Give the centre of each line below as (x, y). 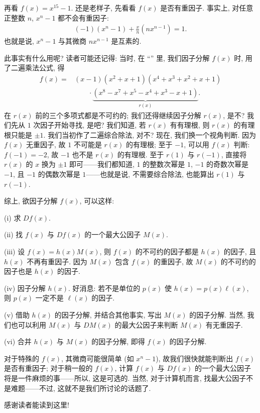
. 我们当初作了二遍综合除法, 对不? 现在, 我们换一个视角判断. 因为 (150, 134)
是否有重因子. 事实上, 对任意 (207, 8)
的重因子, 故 (173, 261)
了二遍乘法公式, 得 (34, 68)
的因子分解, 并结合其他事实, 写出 (108, 315)
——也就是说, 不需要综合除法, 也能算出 (150, 174)
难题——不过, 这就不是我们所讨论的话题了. (81, 388)
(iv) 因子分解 (25, 288)
